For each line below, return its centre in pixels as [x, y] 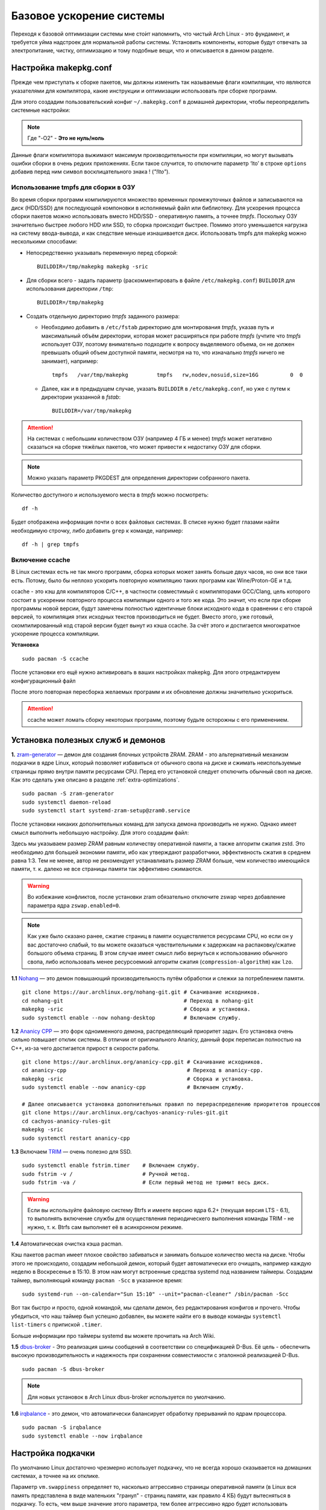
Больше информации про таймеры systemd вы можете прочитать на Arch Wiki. [113, 1335]
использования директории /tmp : [70, 289]
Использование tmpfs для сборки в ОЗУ [73, 187]
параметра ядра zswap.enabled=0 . [74, 905]
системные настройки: [41, 110]
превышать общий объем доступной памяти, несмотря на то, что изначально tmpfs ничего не [163, 353]
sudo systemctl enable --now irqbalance [82, 1436]
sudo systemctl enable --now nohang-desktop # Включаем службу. [131, 1017]
